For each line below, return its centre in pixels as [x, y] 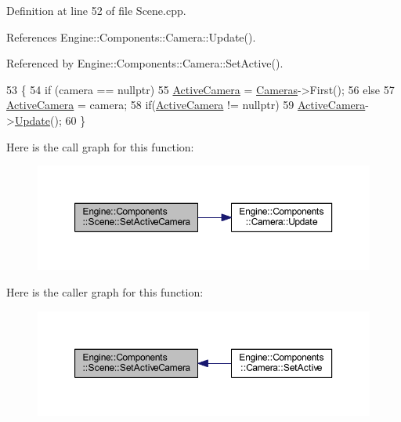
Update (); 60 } [50, 120]
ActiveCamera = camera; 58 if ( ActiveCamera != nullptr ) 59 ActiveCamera [186, 105]
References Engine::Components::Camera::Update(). [131, 36]
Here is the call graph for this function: [100, 146]
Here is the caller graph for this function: [105, 292]
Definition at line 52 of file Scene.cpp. [96, 10]
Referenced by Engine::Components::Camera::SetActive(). [145, 63]
